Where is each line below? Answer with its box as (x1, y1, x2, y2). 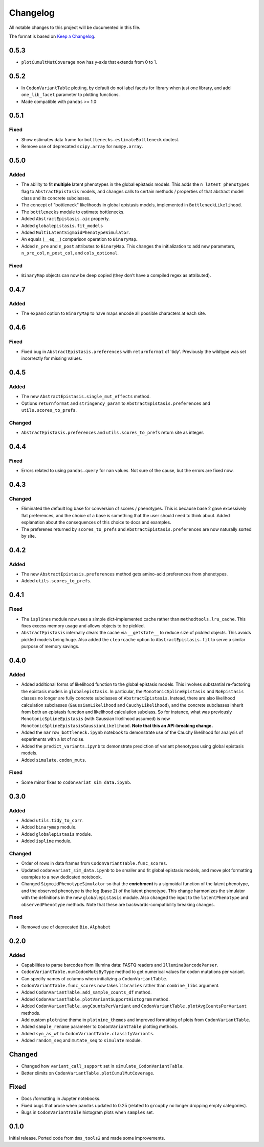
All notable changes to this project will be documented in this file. (9, 25, 141, 30)
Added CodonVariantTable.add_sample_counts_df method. (21, 989, 152, 995)
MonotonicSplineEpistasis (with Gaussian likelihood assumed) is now (21, 716, 171, 722)
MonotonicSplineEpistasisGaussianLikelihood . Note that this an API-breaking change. (21, 723, 213, 728)
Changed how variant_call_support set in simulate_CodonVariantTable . (21, 1063, 184, 1069)
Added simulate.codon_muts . (21, 757, 87, 763)
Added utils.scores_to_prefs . (21, 578, 91, 584)
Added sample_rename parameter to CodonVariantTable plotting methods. (21, 1023, 178, 1029)
